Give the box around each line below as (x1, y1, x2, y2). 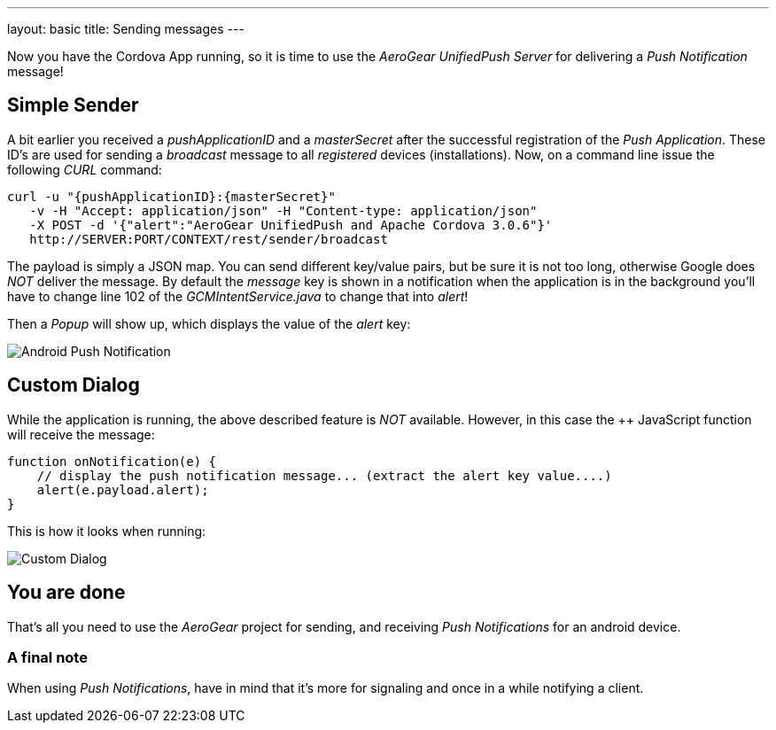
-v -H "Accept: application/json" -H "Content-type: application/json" (29, 203, 538, 218)
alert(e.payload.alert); (36, 482, 209, 497)
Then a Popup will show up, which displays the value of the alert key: (7, 315, 411, 331)
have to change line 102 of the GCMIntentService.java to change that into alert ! (7, 288, 469, 304)
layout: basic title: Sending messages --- (7, 21, 244, 36)
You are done (7, 581, 126, 604)
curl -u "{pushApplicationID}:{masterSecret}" (7, 189, 336, 204)
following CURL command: (7, 161, 162, 177)
